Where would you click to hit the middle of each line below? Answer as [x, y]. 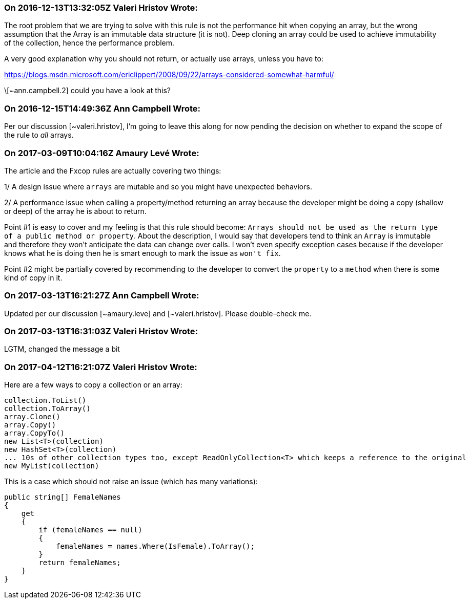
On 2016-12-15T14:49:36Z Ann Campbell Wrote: [102, 108]
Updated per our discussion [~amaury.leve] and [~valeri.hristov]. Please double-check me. [158, 313]
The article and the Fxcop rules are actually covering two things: [113, 170]
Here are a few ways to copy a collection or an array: [93, 385]
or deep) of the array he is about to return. [75, 211]
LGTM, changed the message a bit [62, 349]
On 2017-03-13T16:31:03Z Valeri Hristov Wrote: [101, 331]
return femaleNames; [80, 563]
